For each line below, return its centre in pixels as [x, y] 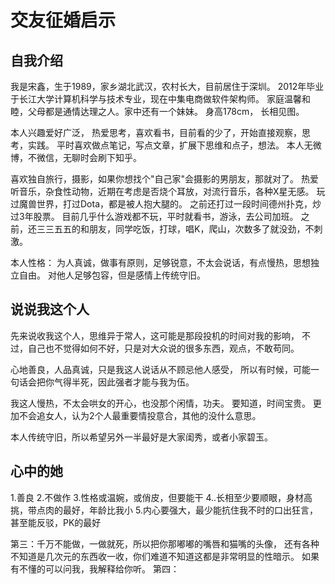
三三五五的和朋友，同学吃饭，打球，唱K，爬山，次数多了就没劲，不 [175, 229]
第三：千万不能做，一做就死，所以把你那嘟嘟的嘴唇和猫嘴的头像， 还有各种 [165, 543]
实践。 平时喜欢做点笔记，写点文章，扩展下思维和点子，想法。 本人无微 [174, 145]
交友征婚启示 [63, 20]
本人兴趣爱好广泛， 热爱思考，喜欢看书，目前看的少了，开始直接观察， [156, 132]
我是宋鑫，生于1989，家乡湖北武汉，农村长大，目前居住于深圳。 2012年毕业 [167, 86]
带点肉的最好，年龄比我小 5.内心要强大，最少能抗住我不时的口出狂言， [172, 510]
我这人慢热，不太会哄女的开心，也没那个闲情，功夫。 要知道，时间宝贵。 [160, 403]
